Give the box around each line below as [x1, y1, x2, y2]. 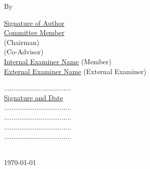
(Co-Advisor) [4, 46, 43, 57]
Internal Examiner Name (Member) [4, 56, 112, 66]
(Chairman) [4, 37, 39, 47]
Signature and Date [4, 92, 63, 102]
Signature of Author [4, 17, 65, 28]
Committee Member [4, 27, 65, 38]
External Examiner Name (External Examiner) [4, 66, 147, 76]
